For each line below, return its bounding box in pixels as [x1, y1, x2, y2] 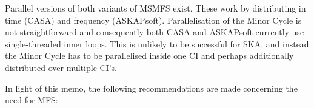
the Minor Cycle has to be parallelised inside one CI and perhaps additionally [5, 49, 294, 62]
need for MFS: [5, 93, 58, 106]
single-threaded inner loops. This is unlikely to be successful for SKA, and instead [5, 37, 309, 50]
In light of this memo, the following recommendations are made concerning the [5, 81, 298, 94]
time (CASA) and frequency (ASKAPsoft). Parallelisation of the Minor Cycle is [5, 13, 302, 26]
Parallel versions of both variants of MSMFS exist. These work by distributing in [5, 2, 306, 14]
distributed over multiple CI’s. [5, 61, 117, 73]
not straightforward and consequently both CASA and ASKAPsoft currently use [5, 25, 304, 38]
